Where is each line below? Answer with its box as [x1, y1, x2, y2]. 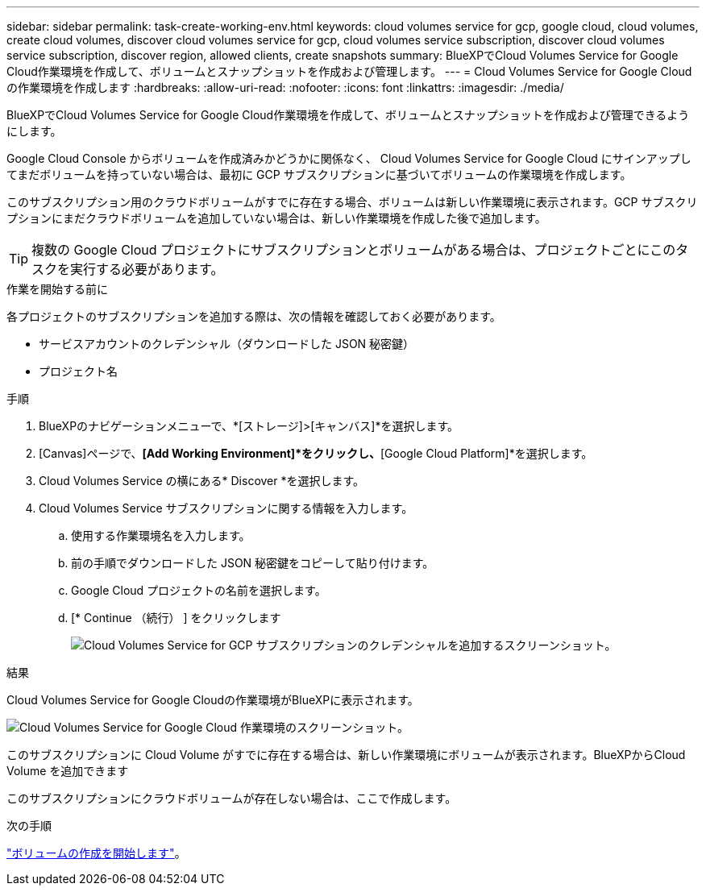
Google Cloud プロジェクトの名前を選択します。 [71, 583, 326, 597]
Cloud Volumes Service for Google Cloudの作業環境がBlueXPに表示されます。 [6, 693, 419, 707]
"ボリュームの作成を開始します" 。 [6, 846, 186, 860]
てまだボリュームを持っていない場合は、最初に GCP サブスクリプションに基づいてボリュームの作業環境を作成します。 [6, 168, 632, 181]
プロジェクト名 [39, 364, 118, 378]
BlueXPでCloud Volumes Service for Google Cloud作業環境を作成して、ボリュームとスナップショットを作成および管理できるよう [6, 108, 690, 122]
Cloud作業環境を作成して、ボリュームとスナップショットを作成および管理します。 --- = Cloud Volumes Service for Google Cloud [6, 64, 692, 78]
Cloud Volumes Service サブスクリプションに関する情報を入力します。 [39, 501, 413, 515]
